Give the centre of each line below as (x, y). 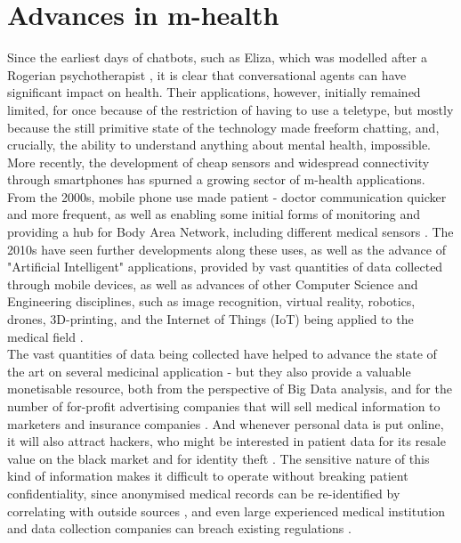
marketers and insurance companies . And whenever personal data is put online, (226, 423)
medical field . (45, 336)
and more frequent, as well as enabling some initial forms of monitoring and (214, 214)
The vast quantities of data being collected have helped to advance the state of (222, 354)
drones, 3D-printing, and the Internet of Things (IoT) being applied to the (210, 319)
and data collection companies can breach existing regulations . (179, 528)
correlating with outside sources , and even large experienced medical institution (226, 511)
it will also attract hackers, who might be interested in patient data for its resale (226, 441)
